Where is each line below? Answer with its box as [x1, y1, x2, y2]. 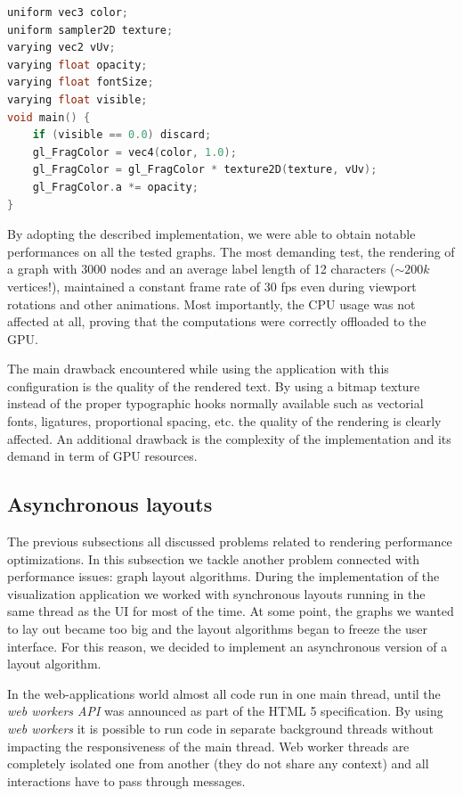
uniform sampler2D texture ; [7, 23, 174, 37]
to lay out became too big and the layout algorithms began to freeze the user [7, 620, 427, 638]
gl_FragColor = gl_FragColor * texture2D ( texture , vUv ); [32, 163, 378, 176]
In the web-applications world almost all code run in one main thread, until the [7, 684, 441, 702]
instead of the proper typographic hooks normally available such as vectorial [7, 394, 424, 413]
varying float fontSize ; [7, 76, 154, 89]
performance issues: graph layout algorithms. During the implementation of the [7, 567, 440, 586]
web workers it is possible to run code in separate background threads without [7, 718, 435, 737]
